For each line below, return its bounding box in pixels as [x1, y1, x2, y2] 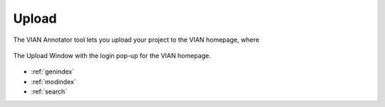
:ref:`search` [31, 87, 68, 96]
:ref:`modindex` [31, 77, 76, 86]
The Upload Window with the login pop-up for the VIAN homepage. [13, 51, 211, 60]
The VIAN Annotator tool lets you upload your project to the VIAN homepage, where [13, 35, 260, 44]
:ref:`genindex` [31, 67, 75, 76]
